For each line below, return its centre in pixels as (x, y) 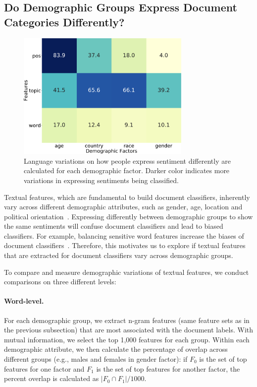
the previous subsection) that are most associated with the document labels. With (129, 330)
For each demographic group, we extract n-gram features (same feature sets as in (127, 320)
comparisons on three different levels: (60, 282)
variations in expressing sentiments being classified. (101, 180)
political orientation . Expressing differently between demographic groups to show (128, 216)
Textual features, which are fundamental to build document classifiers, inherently (127, 197)
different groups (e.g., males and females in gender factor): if (96, 359)
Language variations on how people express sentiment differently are (127, 161)
